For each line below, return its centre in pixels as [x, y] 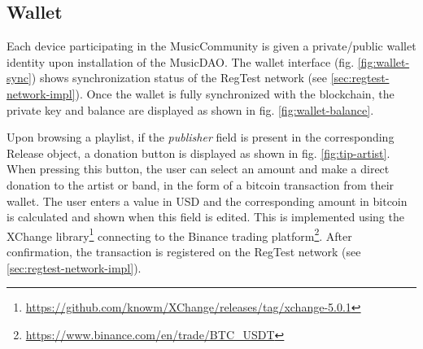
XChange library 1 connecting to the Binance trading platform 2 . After [179, 234]
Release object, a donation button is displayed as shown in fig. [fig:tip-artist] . [198, 153]
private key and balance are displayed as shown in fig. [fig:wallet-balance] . [190, 109]
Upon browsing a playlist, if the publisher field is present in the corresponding [201, 137]
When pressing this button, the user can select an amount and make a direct [198, 169]
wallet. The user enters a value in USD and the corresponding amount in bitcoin [207, 201]
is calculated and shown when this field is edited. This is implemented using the [205, 217]
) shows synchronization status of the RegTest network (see [179, 78]
